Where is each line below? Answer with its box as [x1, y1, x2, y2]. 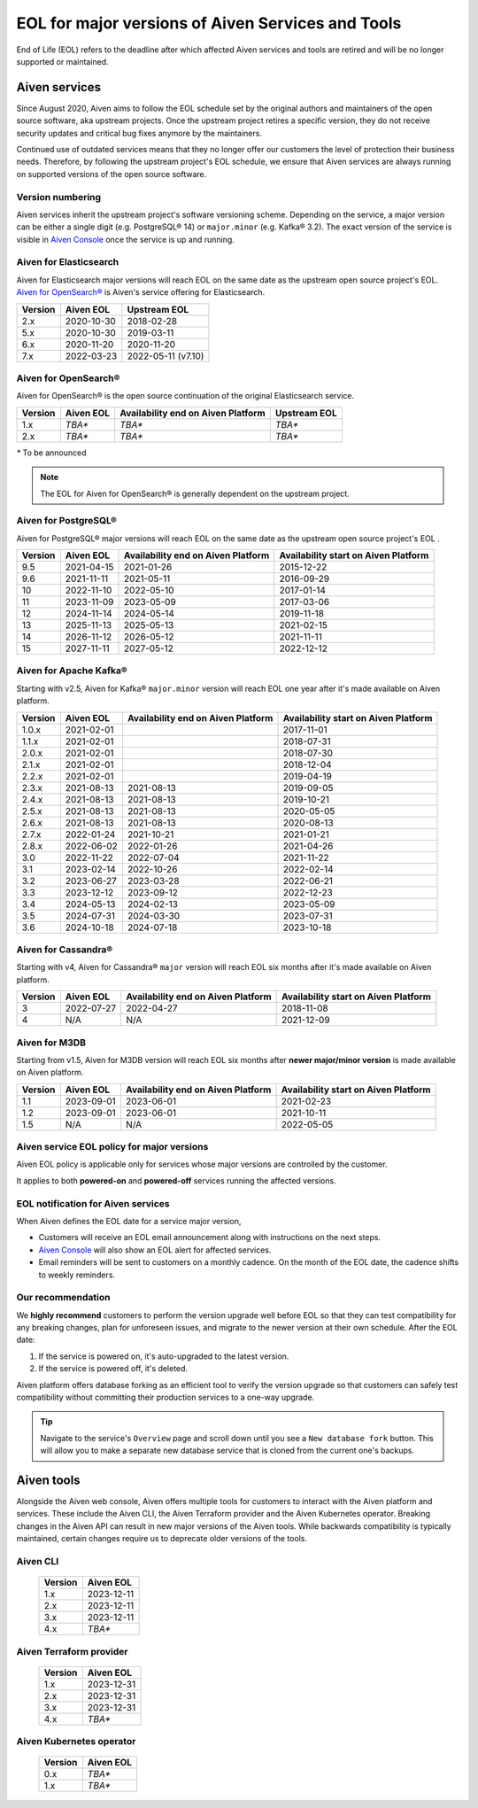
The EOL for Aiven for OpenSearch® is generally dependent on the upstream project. [40, 488, 350, 499]
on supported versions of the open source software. [16, 168, 207, 179]
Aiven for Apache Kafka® [16, 664, 127, 677]
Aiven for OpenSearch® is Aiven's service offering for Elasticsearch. [16, 287, 266, 298]
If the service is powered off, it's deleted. [38, 1363, 189, 1374]
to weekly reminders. [38, 1269, 115, 1280]
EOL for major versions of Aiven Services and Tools [16, 13, 402, 33]
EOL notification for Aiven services [16, 1197, 170, 1209]
